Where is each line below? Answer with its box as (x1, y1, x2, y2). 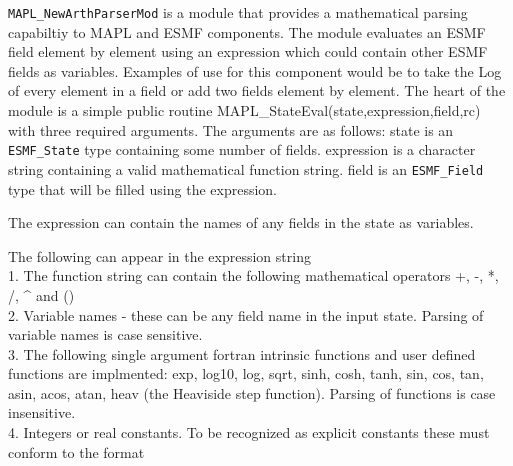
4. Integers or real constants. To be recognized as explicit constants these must (8, 422, 490, 443)
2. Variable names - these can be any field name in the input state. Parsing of (8, 304, 484, 325)
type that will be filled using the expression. (8, 178, 278, 199)
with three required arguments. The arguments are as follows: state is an (8, 119, 454, 140)
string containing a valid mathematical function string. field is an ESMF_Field (8, 158, 484, 179)
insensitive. (8, 402, 76, 423)
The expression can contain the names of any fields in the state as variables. (8, 212, 474, 233)
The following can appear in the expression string (8, 245, 311, 266)
